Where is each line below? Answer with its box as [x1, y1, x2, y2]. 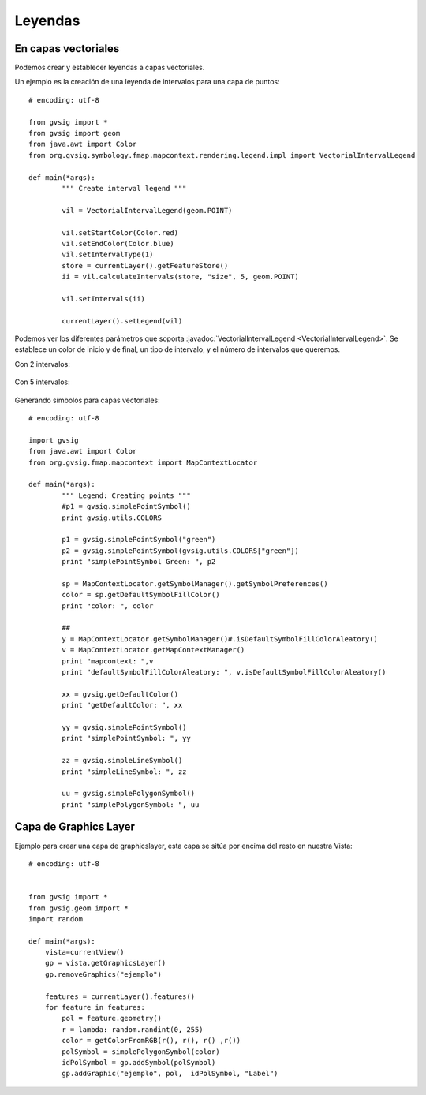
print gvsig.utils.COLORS [62, 513, 162, 522]
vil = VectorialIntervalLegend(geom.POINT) [62, 206, 233, 215]
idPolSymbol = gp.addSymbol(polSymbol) [62, 1058, 216, 1067]
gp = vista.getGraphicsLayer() [44, 959, 166, 968]
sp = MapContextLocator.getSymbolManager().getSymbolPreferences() [62, 579, 328, 588]
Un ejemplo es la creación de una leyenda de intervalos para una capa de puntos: [14, 77, 280, 87]
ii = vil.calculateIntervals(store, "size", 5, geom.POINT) [62, 272, 299, 282]
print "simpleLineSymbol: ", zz [62, 767, 187, 776]
